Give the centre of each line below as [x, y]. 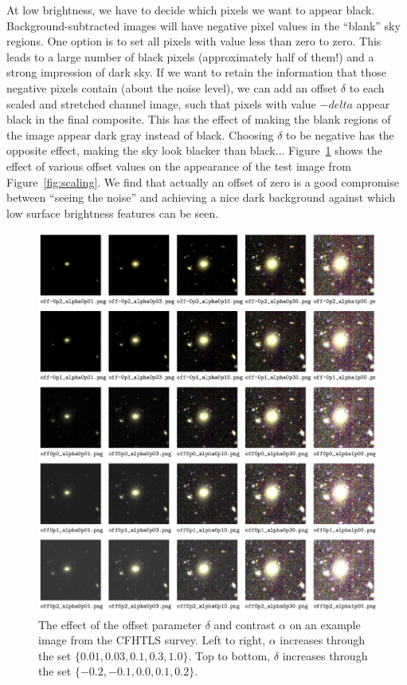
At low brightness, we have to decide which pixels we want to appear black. [191, 10]
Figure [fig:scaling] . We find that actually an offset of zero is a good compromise [203, 181]
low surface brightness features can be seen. [113, 213]
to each [367, 87]
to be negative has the [340, 134]
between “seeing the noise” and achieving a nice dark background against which [201, 197]
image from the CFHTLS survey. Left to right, [152, 640]
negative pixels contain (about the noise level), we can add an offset [172, 87]
